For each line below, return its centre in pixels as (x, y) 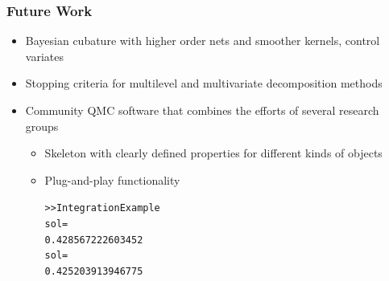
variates (44, 56)
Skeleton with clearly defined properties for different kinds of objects (213, 153)
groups (42, 126)
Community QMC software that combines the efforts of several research (202, 110)
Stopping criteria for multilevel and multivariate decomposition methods (204, 83)
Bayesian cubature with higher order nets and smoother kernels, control (203, 41)
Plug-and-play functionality (112, 179)
